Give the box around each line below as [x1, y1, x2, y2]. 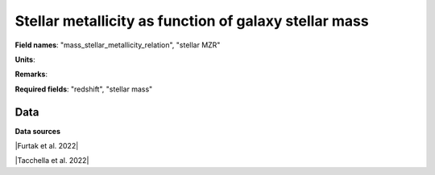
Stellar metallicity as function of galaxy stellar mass [14, 12, 370, 30]
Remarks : [14, 69, 48, 79]
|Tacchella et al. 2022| [14, 156, 89, 165]
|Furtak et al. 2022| [14, 141, 79, 151]
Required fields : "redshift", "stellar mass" [14, 84, 153, 94]
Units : [14, 55, 35, 64]
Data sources [14, 126, 60, 136]
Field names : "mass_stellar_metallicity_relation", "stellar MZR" [14, 40, 221, 50]
